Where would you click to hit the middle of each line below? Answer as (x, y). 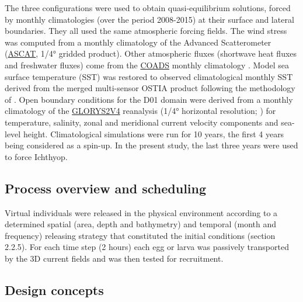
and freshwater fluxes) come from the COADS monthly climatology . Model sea (147, 65)
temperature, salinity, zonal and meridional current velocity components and (142, 122)
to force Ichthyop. (36, 156)
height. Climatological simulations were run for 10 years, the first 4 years (154, 133)
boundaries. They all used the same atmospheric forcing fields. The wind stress (146, 31)
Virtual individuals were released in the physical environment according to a (141, 212)
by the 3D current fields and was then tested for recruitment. (114, 258)
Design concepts (54, 289)
